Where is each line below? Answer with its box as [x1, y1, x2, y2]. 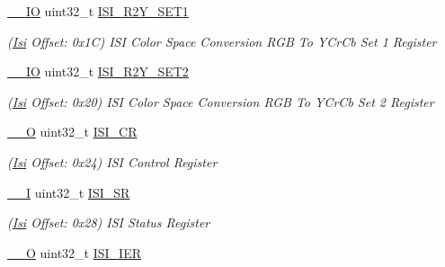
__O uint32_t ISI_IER [7, 243, 141, 262]
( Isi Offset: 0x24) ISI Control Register [7, 152, 218, 171]
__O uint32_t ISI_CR [7, 122, 138, 141]
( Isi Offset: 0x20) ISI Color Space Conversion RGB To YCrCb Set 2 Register [7, 92, 434, 111]
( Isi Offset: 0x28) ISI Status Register [7, 213, 210, 232]
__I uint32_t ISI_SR [7, 182, 130, 201]
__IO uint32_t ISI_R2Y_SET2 [7, 62, 189, 81]
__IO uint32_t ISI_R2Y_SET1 [7, 2, 189, 20]
